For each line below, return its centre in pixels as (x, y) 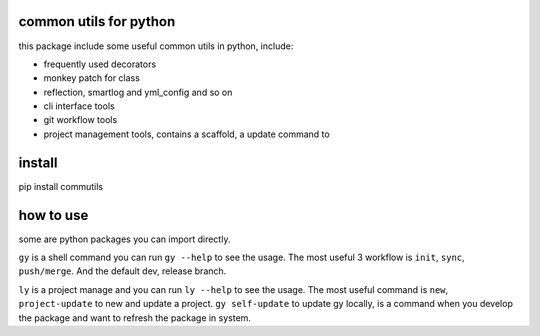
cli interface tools (79, 106)
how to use (53, 215)
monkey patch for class (91, 78)
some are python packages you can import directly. (124, 239)
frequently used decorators (100, 64)
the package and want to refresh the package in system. (135, 317)
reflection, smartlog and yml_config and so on (138, 92)
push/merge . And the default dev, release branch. (122, 271)
